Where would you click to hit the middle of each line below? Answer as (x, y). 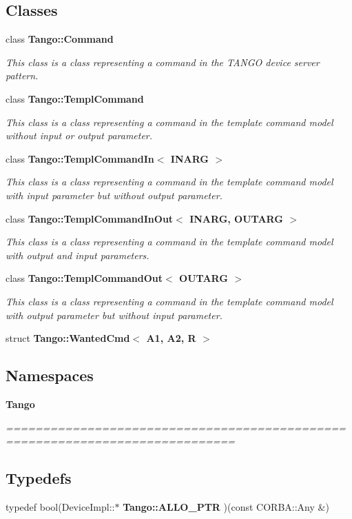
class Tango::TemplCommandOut (84, 278)
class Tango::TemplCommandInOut (90, 218)
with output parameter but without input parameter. (114, 315)
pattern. (22, 75)
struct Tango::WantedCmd (68, 338)
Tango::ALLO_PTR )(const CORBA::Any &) (226, 506)
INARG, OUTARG (236, 218)
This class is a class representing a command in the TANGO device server (163, 62)
